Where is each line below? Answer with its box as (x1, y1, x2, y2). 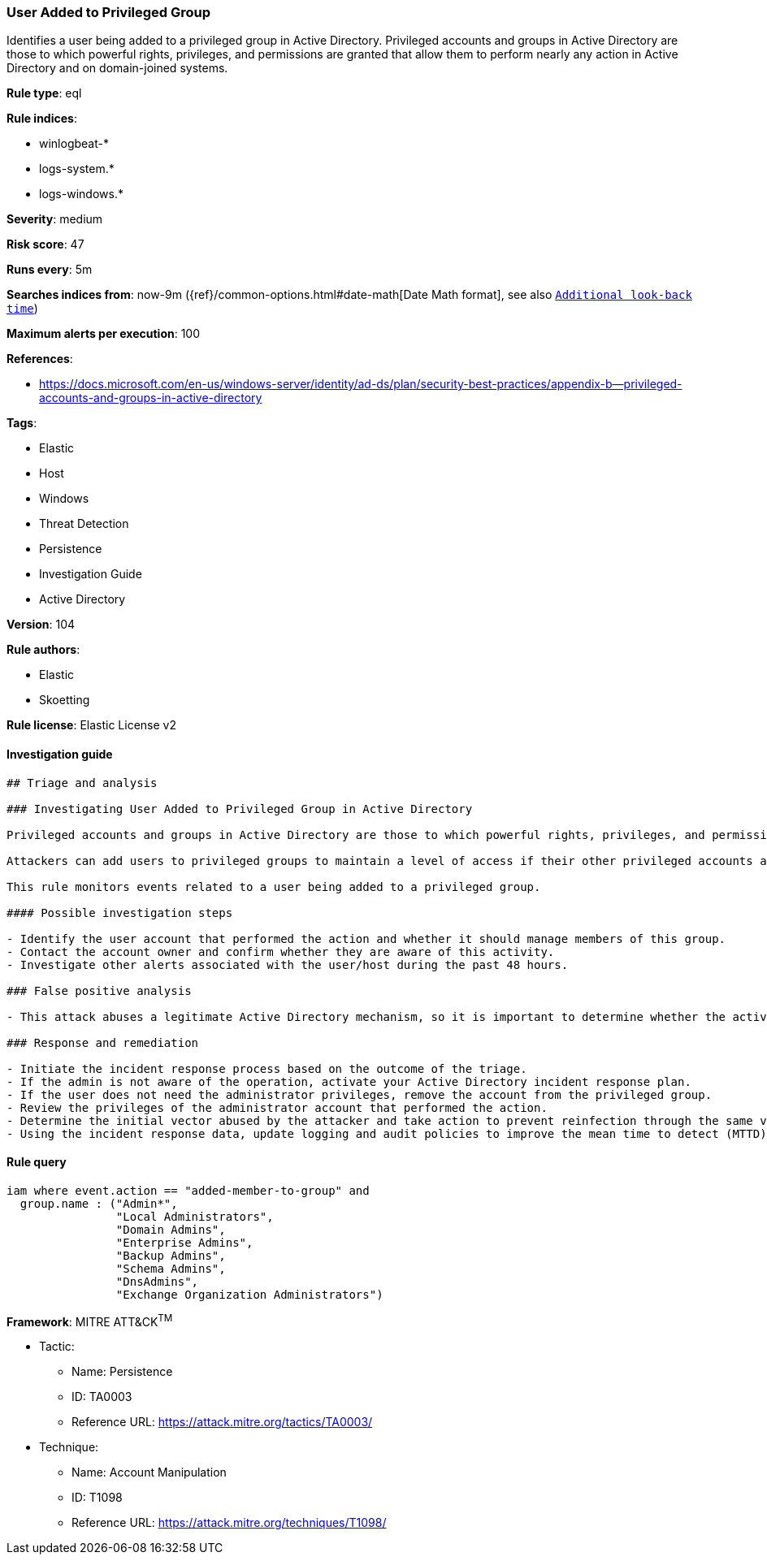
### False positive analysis (6, 984, 192, 997)
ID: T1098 (71, 1490, 123, 1505)
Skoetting (39, 693, 90, 707)
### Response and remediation (6, 1036, 199, 1049)
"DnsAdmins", (115, 1274, 199, 1288)
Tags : (6, 416, 37, 430)
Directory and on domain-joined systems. (6, 61, 228, 76)
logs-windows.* (39, 187, 123, 201)
